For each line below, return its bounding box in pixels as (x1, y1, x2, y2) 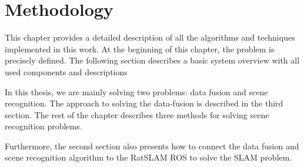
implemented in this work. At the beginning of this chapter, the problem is (5, 42, 275, 55)
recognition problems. (5, 120, 82, 132)
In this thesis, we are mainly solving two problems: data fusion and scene (5, 85, 268, 98)
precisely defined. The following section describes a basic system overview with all (5, 54, 300, 66)
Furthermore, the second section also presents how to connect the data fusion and (5, 139, 299, 152)
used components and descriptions (5, 65, 128, 78)
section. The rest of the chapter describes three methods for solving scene (5, 108, 269, 121)
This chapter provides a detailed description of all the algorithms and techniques (5, 31, 295, 44)
